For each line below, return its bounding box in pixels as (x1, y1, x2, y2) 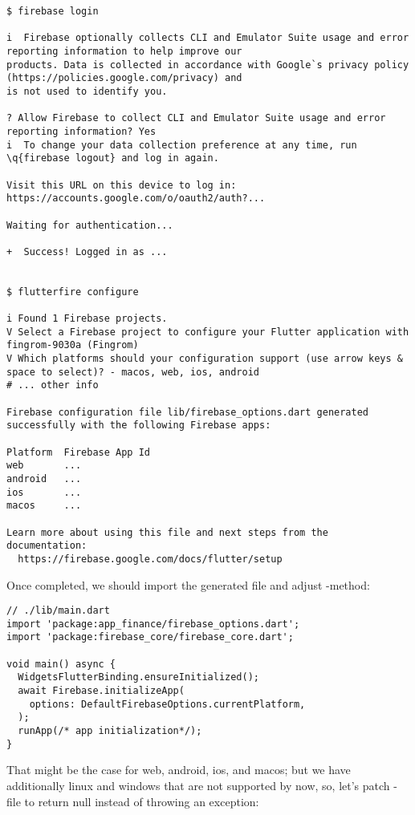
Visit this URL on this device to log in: (6, 179, 237, 191)
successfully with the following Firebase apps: (6, 420, 271, 432)
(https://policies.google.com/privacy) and (6, 72, 242, 84)
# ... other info (6, 379, 99, 391)
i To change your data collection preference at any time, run (6, 139, 357, 151)
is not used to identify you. (6, 85, 168, 97)
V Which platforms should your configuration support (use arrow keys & (6, 353, 403, 365)
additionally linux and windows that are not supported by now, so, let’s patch (6, 776, 390, 793)
